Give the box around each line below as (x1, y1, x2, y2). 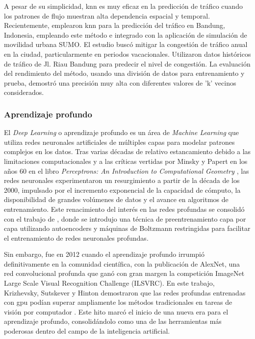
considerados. (4, 87, 44, 97)
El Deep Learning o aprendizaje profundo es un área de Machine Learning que (4, 127, 239, 137)
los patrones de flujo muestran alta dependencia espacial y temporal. (4, 10, 210, 21)
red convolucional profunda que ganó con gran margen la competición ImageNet (4, 268, 245, 278)
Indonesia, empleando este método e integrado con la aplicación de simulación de (4, 29, 247, 40)
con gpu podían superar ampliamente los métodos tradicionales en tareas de (4, 297, 232, 307)
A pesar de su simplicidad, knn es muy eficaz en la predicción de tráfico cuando (4, 1, 243, 11)
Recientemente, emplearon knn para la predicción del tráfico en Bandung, (4, 20, 225, 30)
